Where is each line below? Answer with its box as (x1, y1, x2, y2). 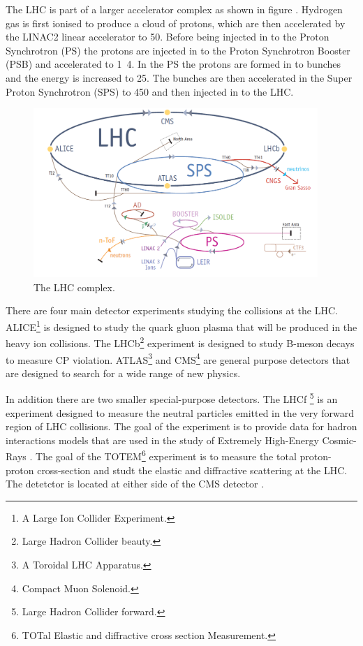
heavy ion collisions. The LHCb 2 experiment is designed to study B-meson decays (6, 334, 355, 350)
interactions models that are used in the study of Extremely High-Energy (6, 432, 319, 447)
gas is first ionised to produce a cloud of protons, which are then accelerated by (6, 15, 346, 30)
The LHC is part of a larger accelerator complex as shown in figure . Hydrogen (6, 2, 343, 16)
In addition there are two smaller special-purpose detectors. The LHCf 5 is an (6, 390, 338, 406)
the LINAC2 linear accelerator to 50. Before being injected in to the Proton (6, 29, 329, 44)
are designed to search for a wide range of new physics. (6, 365, 241, 380)
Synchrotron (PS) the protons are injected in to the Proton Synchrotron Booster (6, 43, 350, 57)
